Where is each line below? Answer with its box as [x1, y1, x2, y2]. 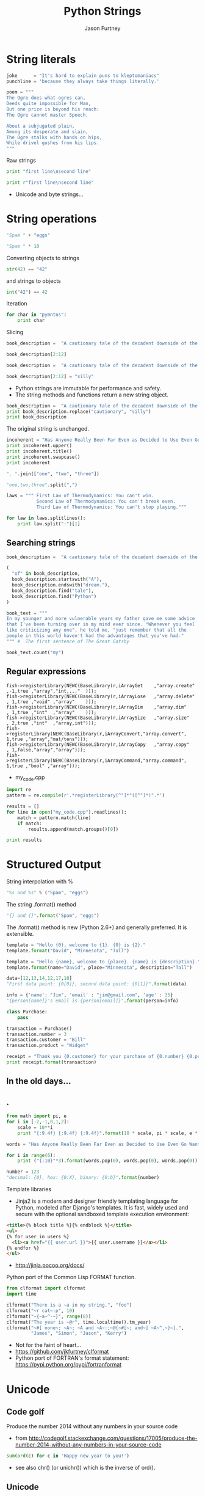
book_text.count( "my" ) [6, 649, 64, 655]
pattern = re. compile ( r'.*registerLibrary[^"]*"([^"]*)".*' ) [6, 792, 165, 798]
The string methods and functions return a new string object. [15, 391, 169, 398]
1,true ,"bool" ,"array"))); [6, 762, 81, 769]
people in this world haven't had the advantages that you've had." [6, 633, 184, 639]
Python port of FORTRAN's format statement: [15, 1354, 129, 1362]
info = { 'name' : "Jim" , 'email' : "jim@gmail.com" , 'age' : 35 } [6, 992, 173, 998]
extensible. [6, 930, 34, 937]
